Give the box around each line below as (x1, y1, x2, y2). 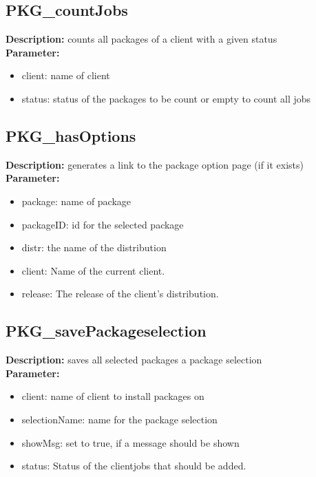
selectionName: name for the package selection (21, 412, 218, 426)
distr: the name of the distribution (21, 240, 167, 255)
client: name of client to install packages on (21, 389, 204, 403)
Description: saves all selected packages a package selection (6, 352, 262, 367)
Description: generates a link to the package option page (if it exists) (6, 157, 304, 171)
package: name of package (21, 193, 131, 208)
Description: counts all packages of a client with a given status (6, 32, 277, 46)
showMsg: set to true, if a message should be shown (21, 435, 240, 449)
